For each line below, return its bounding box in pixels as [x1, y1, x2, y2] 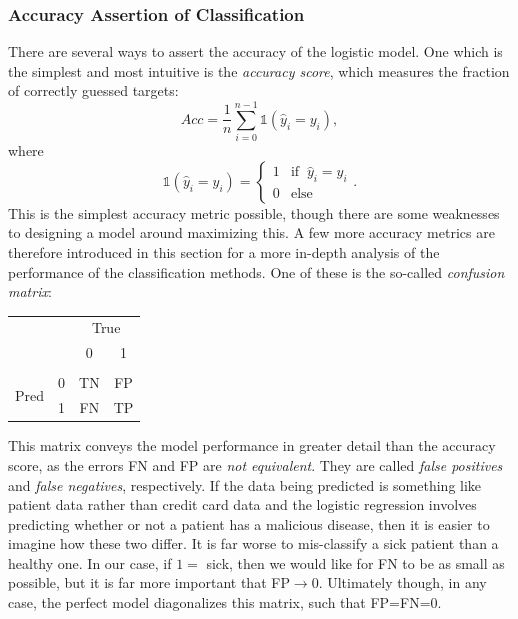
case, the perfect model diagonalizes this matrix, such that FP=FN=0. [8, 592, 442, 613]
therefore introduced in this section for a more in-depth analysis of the [8, 241, 440, 262]
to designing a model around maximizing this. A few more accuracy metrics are [8, 222, 495, 243]
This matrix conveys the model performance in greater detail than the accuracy [8, 435, 496, 456]
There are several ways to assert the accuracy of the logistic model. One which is [8, 41, 503, 62]
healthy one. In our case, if [8, 552, 172, 573]
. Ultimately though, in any [318, 572, 487, 593]
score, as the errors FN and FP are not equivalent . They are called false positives [8, 454, 503, 475]
